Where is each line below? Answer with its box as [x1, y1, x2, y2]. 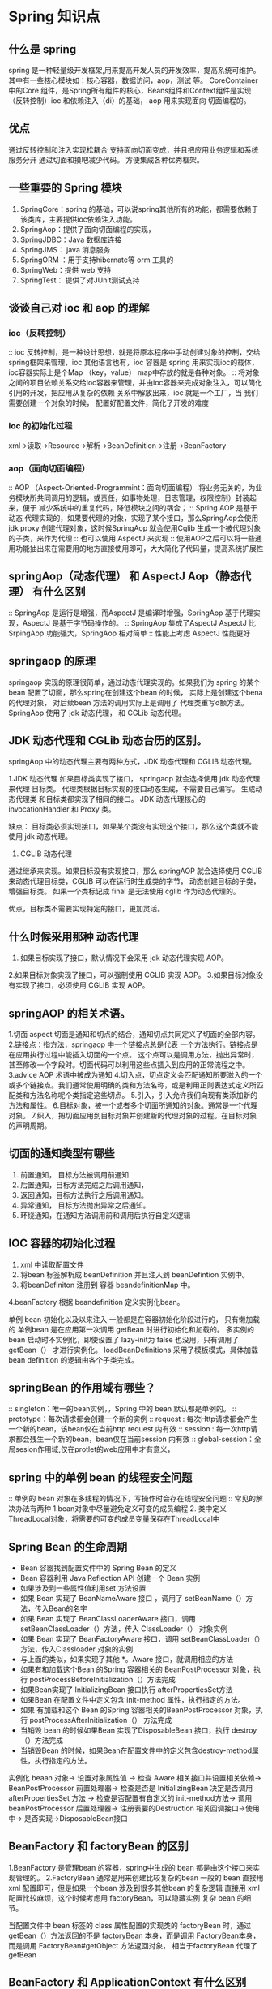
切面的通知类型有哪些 [8, 1147, 115, 1160]
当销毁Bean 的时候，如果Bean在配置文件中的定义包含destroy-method [19, 1746, 253, 1755]
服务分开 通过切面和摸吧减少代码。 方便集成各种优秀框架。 [8, 155, 204, 165]
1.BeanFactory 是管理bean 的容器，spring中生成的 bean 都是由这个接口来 [8, 1862, 253, 1872]
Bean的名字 [48, 1604, 87, 1613]
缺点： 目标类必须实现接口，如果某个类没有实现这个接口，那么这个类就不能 [8, 821, 259, 832]
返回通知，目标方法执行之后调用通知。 [19, 1190, 148, 1199]
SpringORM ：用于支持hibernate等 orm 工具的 [19, 255, 174, 265]
